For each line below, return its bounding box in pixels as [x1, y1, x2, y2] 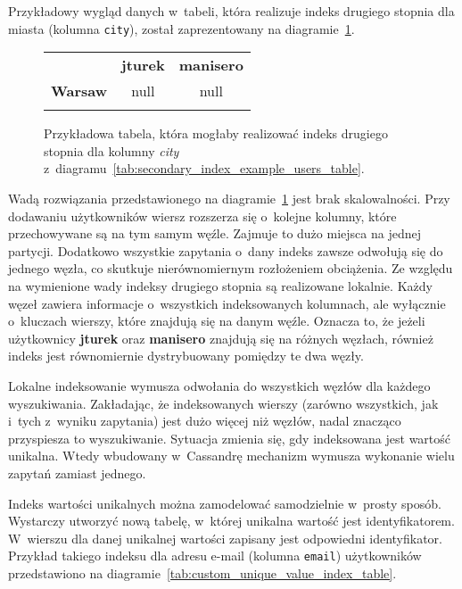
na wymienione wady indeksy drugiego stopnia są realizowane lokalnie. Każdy [8, 277, 433, 294]
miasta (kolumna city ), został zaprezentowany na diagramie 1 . [8, 19, 355, 37]
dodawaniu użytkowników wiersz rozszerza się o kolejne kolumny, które [8, 206, 397, 225]
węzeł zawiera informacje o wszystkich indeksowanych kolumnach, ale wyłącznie [8, 294, 446, 312]
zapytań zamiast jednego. [8, 463, 146, 482]
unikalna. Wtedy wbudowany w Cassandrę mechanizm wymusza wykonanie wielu [8, 446, 455, 465]
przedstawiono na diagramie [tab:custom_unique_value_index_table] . [8, 563, 397, 582]
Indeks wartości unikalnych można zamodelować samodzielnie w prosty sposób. [8, 494, 441, 512]
